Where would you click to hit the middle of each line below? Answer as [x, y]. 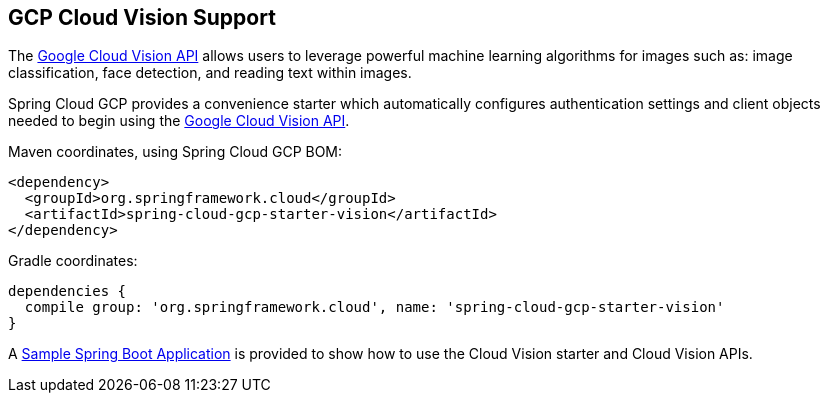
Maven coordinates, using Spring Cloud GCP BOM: [175, 152]
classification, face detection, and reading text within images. [210, 73]
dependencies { [67, 291]
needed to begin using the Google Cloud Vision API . [179, 121]
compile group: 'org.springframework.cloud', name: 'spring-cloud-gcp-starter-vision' [374, 307]
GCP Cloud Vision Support [142, 17]
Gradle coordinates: [73, 261]
